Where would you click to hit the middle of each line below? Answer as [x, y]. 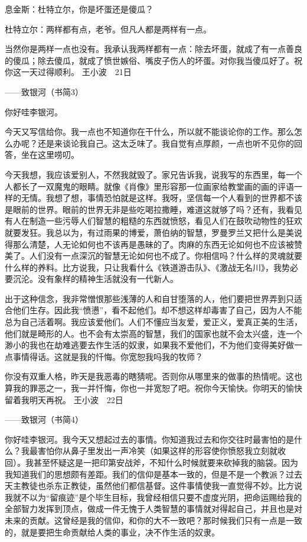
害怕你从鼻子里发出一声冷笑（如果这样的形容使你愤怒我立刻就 [157, 451]
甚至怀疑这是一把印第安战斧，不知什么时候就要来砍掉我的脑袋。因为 [166, 462]
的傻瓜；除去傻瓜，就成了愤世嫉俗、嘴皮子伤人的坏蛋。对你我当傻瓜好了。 [149, 60]
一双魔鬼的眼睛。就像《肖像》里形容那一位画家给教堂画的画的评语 [166, 186]
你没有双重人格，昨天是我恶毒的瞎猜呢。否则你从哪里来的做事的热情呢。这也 [153, 376]
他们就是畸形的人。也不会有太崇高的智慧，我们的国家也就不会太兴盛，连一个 [153, 333]
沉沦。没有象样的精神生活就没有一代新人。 [95, 279]
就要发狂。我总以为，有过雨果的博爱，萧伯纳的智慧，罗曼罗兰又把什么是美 [149, 232]
